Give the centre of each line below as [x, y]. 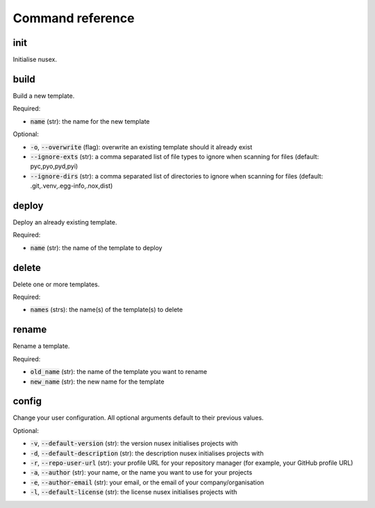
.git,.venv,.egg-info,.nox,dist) [72, 186]
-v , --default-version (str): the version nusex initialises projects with [134, 443]
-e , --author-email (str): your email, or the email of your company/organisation [147, 482]
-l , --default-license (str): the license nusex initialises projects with [134, 492]
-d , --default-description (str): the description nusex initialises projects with [147, 453]
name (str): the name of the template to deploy [96, 247]
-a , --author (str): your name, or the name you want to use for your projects [141, 473]
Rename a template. [41, 346]
